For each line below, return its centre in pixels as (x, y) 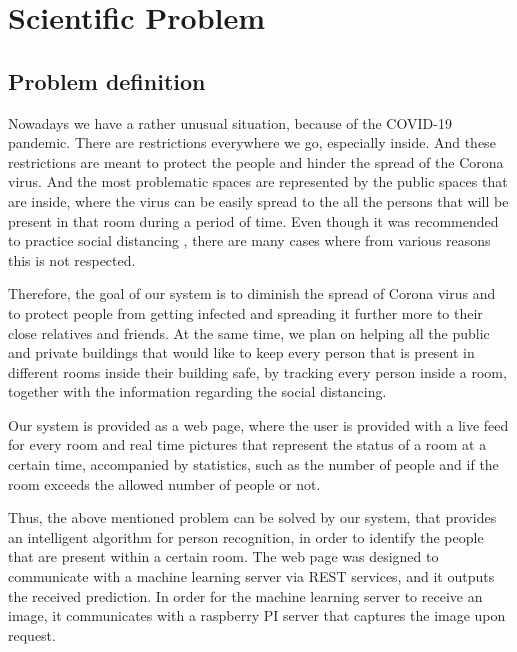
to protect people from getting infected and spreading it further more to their (245, 312)
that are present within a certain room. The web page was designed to (223, 556)
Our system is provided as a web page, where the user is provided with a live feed (258, 424)
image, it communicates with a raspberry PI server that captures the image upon (257, 615)
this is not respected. (72, 259)
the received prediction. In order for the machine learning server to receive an (245, 595)
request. (32, 634)
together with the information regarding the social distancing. (197, 391)
